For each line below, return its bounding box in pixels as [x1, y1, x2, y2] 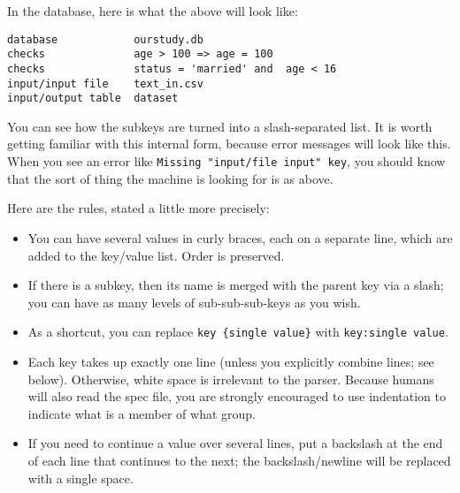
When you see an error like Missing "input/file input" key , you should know [7, 152, 446, 171]
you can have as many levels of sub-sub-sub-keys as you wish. [27, 292, 361, 311]
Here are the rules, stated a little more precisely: [7, 199, 270, 217]
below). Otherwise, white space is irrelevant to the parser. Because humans [27, 369, 434, 388]
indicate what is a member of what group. [27, 404, 257, 422]
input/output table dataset [7, 92, 179, 105]
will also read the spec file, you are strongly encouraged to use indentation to [27, 387, 446, 406]
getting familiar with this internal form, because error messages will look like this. [7, 134, 451, 153]
